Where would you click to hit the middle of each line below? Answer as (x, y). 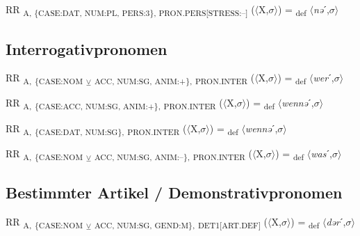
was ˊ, (321, 153)
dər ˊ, (336, 222)
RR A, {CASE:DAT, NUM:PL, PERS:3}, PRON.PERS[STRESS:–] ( (130, 10)
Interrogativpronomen (87, 48)
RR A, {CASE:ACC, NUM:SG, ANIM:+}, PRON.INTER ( (114, 104)
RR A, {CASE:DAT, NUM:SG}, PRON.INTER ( (96, 129)
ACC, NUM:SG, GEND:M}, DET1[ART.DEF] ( (181, 222)
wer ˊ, (324, 78)
